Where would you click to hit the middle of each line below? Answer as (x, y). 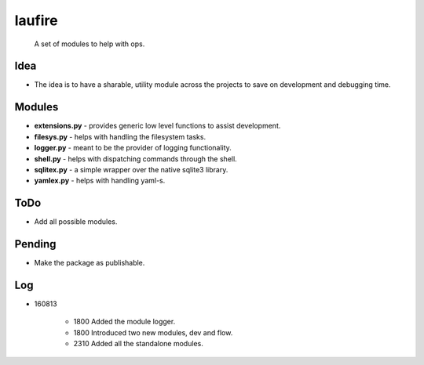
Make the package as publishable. (90, 263)
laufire (36, 20)
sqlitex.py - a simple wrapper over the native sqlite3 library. (131, 169)
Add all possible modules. (76, 222)
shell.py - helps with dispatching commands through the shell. (135, 159)
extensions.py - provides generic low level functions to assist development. (157, 126)
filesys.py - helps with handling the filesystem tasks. (120, 136)
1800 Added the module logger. (124, 322)
